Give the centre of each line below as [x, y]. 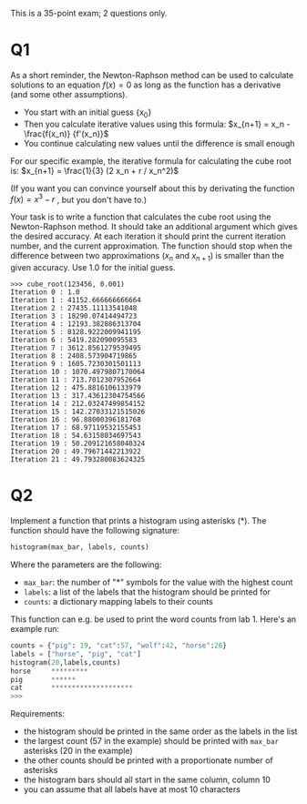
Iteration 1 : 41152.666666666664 [76, 300]
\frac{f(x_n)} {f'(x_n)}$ [66, 133]
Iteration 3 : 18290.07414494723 [74, 316]
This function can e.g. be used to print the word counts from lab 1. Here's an [153, 619]
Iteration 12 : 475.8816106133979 [76, 388]
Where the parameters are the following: [86, 565]
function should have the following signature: [95, 531]
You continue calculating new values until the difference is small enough [159, 143]
